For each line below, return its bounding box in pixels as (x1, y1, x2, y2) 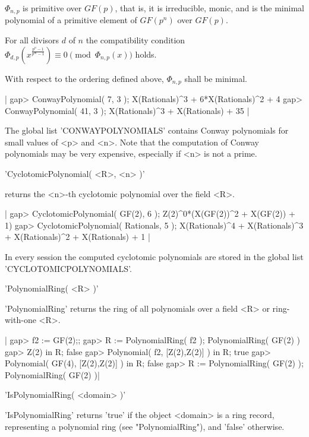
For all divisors (5, 34, 59, 46)
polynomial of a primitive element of (5, 14, 137, 26)
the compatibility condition (86, 34, 185, 46)
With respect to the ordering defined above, (5, 72, 164, 84)
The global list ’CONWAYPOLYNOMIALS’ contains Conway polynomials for (5, 124, 289, 137)
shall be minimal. (184, 72, 247, 84)
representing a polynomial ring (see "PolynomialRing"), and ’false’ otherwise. (5, 420, 285, 432)
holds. (135, 47, 157, 60)
